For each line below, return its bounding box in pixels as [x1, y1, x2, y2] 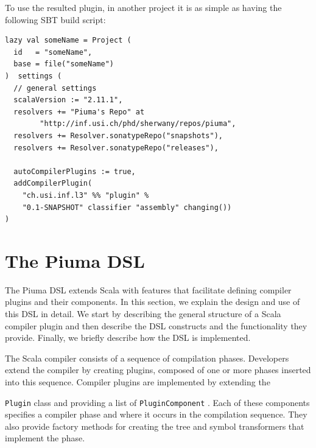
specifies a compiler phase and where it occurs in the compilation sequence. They [5, 408, 307, 421]
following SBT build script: [5, 13, 106, 26]
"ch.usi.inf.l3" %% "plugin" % [22, 191, 149, 200]
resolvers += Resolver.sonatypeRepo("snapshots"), [13, 131, 223, 140]
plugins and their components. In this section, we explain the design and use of [5, 295, 300, 308]
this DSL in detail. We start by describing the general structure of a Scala [5, 307, 281, 320]
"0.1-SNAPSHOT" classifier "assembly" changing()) [22, 203, 232, 212]
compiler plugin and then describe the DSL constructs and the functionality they [5, 319, 307, 332]
